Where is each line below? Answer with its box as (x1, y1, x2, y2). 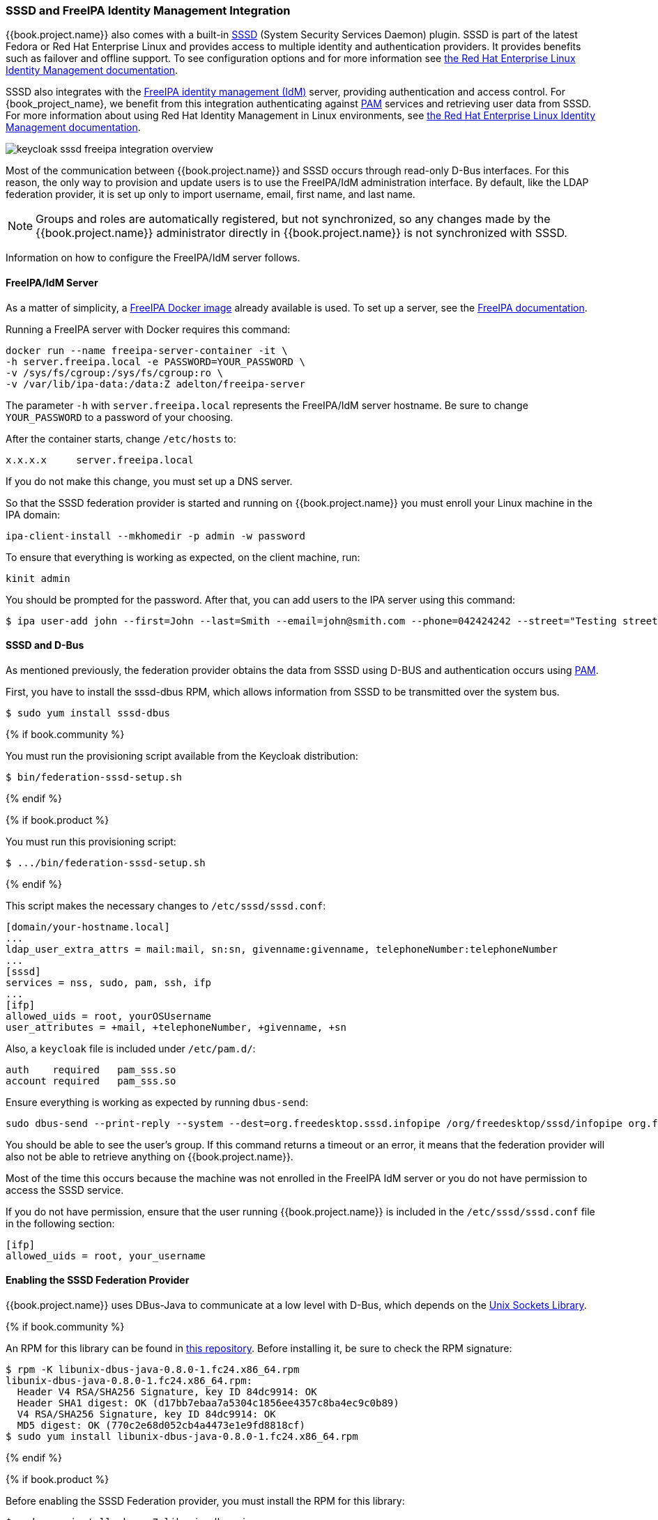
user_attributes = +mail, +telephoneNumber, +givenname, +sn (6, 1021, 346, 1033)
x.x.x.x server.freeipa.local (6, 454, 194, 466)
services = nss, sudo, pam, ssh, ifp (6, 976, 212, 988)
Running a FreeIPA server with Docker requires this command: (6, 323, 291, 335)
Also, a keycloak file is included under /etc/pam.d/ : (6, 1042, 256, 1054)
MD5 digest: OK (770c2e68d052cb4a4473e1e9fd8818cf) (17, 1420, 305, 1431)
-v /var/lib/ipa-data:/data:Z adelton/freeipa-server (6, 378, 305, 390)
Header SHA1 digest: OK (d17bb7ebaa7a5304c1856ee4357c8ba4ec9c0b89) (17, 1397, 399, 1409)
